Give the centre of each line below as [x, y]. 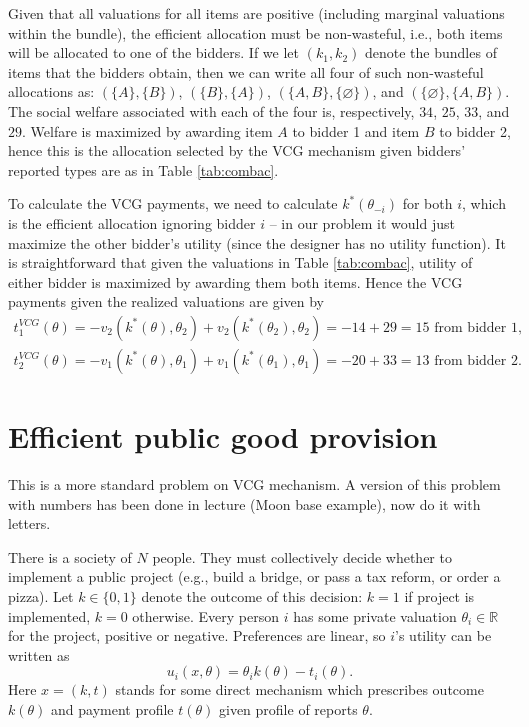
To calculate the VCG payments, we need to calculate [173, 203]
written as [39, 654]
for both [427, 203]
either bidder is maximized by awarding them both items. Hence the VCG [235, 281]
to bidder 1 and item [356, 130]
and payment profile [112, 709]
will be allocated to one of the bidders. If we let [153, 52]
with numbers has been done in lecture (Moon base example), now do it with [244, 503]
